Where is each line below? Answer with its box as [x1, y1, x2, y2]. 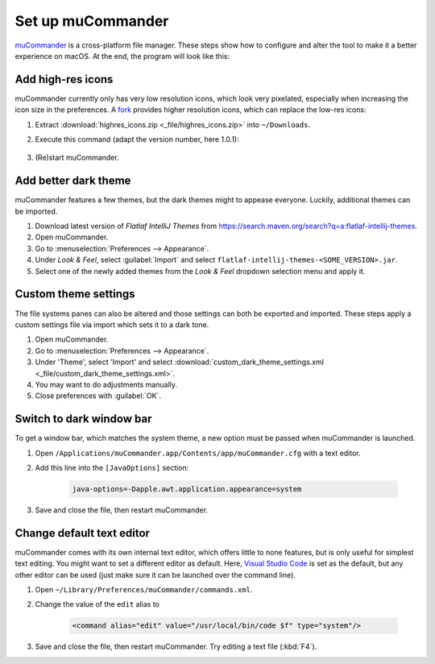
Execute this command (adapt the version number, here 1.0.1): [35, 135, 239, 144]
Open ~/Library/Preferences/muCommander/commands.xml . [35, 585, 253, 595]
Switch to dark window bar [14, 412, 152, 426]
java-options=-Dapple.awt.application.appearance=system [72, 484, 302, 493]
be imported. [14, 206, 58, 216]
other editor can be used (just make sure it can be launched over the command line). [14, 570, 296, 579]
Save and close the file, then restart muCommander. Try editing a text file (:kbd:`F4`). [35, 641, 317, 652]
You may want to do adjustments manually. [35, 380, 177, 389]
